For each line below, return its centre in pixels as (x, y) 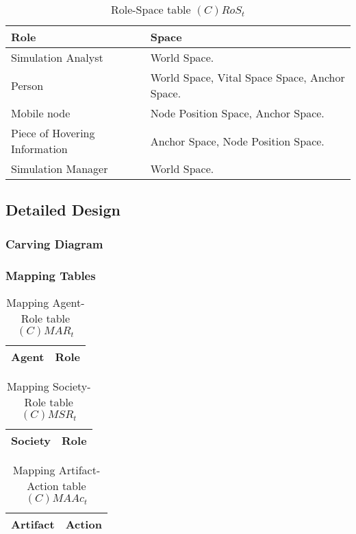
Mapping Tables (51, 275)
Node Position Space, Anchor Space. (237, 113)
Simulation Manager (60, 169)
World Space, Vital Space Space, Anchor (247, 77)
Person (27, 85)
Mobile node (41, 113)
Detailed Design (63, 210)
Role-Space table (151, 9)
